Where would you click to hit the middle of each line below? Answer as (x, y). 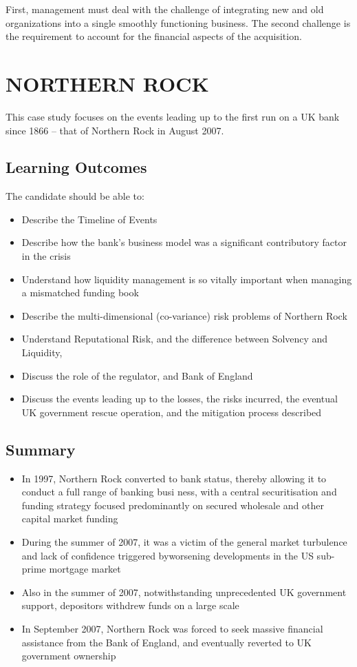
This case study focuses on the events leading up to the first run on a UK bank (173, 116)
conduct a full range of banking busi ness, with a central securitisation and (179, 492)
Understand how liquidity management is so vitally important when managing (187, 279)
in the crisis (46, 256)
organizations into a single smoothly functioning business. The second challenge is (178, 22)
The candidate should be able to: (75, 196)
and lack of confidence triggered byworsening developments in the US (167, 555)
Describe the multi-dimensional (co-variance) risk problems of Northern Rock (184, 315)
